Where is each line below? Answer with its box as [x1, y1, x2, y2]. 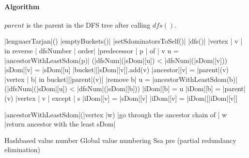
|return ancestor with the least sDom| [4, 119, 116, 129]
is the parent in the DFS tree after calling [26, 19, 151, 30]
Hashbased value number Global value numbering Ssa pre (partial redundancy [4, 135, 236, 145]
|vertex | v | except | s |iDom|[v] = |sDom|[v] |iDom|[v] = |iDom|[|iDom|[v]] [15, 93, 238, 103]
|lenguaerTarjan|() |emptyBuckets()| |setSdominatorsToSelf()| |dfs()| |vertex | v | [4, 36, 243, 46]
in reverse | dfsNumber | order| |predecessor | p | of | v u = [4, 45, 179, 55]
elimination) [4, 144, 40, 155]
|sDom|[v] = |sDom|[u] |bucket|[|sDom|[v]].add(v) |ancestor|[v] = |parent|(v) [4, 64, 229, 75]
